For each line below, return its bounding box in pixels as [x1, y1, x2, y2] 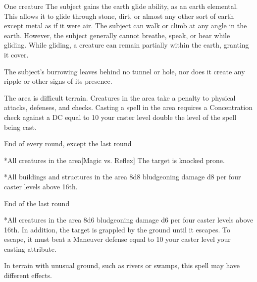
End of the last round [4, 198, 70, 208]
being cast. [4, 121, 37, 132]
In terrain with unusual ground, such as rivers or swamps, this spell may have [4, 260, 240, 271]
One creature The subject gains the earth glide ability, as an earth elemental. [4, 1, 238, 11]
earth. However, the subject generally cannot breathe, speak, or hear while [4, 30, 230, 40]
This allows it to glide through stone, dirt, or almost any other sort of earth [4, 10, 234, 21]
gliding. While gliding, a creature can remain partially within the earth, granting [4, 40, 249, 50]
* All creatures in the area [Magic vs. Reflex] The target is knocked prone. [4, 155, 225, 165]
